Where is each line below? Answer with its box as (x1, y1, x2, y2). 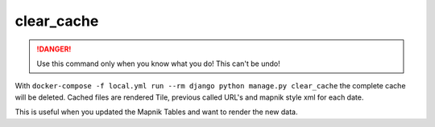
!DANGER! (36, 44, 72, 54)
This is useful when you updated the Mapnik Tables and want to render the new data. (14, 107, 298, 117)
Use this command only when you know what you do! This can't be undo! (36, 59, 281, 68)
